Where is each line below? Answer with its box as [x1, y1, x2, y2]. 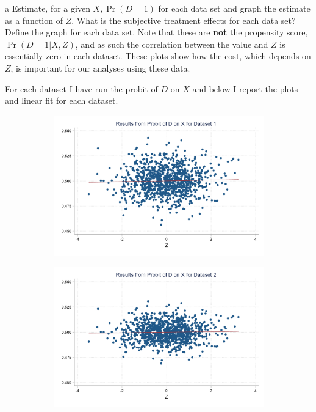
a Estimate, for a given [5, 2, 90, 14]
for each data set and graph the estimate [158, 2, 311, 14]
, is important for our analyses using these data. [10, 61, 190, 74]
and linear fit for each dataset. [5, 94, 118, 107]
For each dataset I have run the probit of [5, 82, 158, 95]
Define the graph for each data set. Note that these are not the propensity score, [5, 26, 308, 39]
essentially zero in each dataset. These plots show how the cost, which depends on [5, 50, 311, 62]
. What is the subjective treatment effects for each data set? [71, 13, 296, 26]
